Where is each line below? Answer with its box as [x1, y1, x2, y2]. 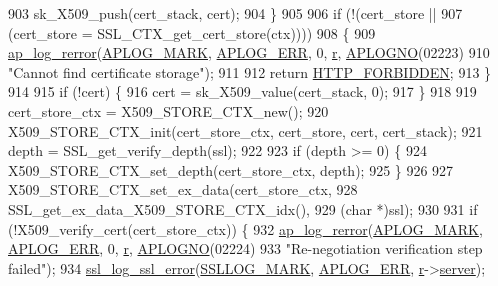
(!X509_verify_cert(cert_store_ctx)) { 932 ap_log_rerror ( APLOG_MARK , [8, 218, 483, 239]
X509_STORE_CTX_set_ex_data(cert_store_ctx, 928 [8, 179, 358, 200]
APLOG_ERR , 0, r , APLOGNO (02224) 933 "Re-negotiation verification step [8, 238, 483, 259]
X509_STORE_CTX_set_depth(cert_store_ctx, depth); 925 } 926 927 [8, 159, 454, 180]
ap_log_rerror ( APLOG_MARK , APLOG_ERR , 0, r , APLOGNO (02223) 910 [8, 42, 490, 63]
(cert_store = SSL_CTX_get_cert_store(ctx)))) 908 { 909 [8, 22, 376, 43]
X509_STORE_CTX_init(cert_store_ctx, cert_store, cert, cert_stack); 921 [8, 120, 483, 141]
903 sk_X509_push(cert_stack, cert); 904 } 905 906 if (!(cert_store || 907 [8, 3, 463, 23]
